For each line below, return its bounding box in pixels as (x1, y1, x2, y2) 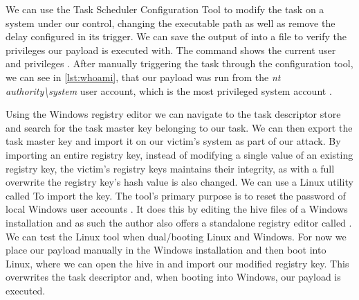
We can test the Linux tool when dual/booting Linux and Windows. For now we (6, 229, 347, 243)
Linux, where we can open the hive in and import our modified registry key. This (6, 256, 349, 270)
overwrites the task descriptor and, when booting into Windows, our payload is (6, 270, 341, 284)
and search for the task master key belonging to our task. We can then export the (6, 120, 353, 134)
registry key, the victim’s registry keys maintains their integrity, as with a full (6, 161, 335, 175)
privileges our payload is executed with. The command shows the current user (6, 42, 336, 57)
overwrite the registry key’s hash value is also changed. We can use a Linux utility (6, 175, 353, 189)
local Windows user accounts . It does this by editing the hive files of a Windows (6, 202, 348, 216)
